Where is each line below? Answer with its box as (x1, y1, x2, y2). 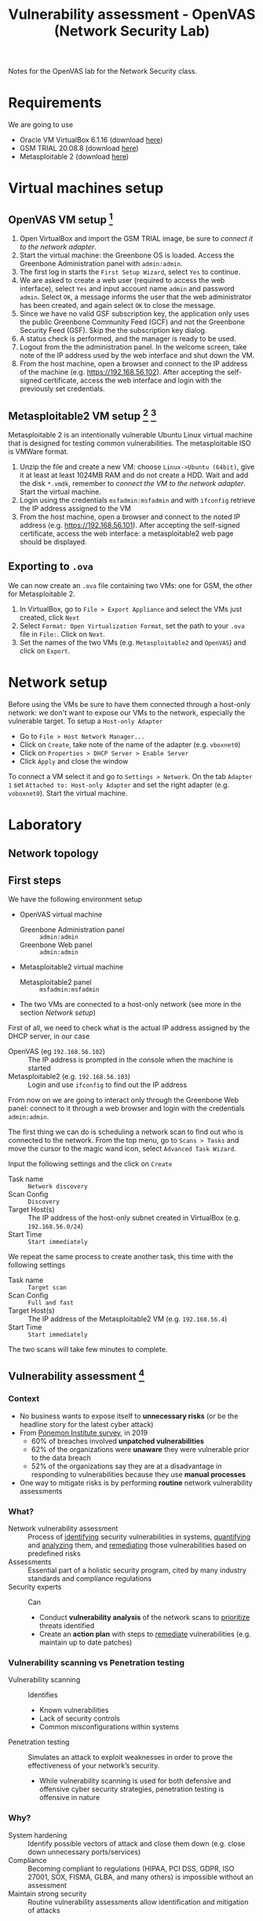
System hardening (8, 1830, 68, 1839)
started (27, 1063, 51, 1073)
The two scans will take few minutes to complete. (8, 1345, 168, 1354)
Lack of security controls (38, 1714, 120, 1723)
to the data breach (31, 1453, 92, 1462)
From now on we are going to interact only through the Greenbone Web (8, 1096, 239, 1105)
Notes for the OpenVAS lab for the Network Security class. (8, 67, 198, 76)
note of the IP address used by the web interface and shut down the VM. (19, 351, 255, 360)
